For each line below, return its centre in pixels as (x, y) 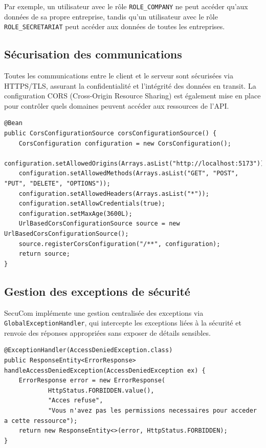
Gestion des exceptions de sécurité (97, 291)
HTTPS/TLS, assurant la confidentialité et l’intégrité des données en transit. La (130, 85)
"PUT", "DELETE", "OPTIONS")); (57, 184)
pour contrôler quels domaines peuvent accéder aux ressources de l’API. (117, 105)
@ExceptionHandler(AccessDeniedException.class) (88, 350)
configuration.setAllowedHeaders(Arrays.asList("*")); (114, 194)
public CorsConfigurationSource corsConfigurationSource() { (110, 134)
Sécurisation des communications (93, 54)
